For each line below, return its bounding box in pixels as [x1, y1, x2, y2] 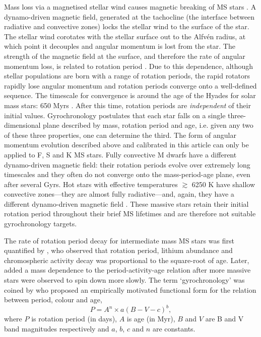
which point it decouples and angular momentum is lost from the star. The [4, 41, 235, 51]
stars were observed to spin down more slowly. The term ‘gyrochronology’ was [4, 275, 245, 285]
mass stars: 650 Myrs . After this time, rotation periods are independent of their [4, 100, 251, 110]
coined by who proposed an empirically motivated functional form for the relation [4, 284, 256, 295]
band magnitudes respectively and [4, 323, 109, 333]
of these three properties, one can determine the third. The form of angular [4, 129, 236, 140]
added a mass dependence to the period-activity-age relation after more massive [4, 265, 251, 275]
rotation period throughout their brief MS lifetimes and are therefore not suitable [4, 208, 256, 219]
